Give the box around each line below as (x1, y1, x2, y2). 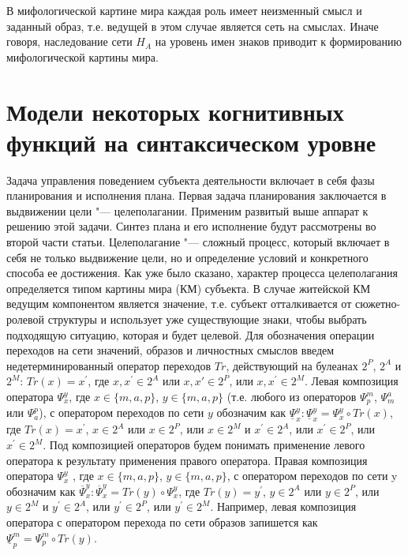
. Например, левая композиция (210, 498, 357, 515)
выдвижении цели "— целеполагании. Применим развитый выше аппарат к (6, 202, 369, 219)
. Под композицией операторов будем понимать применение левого (43, 437, 365, 453)
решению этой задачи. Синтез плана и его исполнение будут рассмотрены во (6, 218, 376, 234)
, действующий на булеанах (226, 357, 358, 373)
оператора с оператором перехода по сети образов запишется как (6, 514, 318, 531)
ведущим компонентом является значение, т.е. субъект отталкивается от (6, 295, 352, 312)
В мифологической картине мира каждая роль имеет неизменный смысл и (6, 2, 362, 18)
